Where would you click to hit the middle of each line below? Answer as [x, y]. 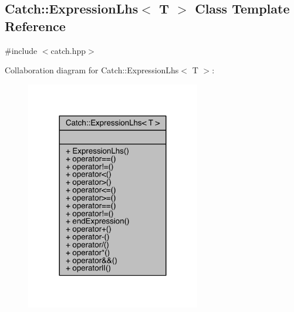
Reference [35, 26]
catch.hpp [68, 50]
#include [21, 50]
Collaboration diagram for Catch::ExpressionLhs [92, 70]
